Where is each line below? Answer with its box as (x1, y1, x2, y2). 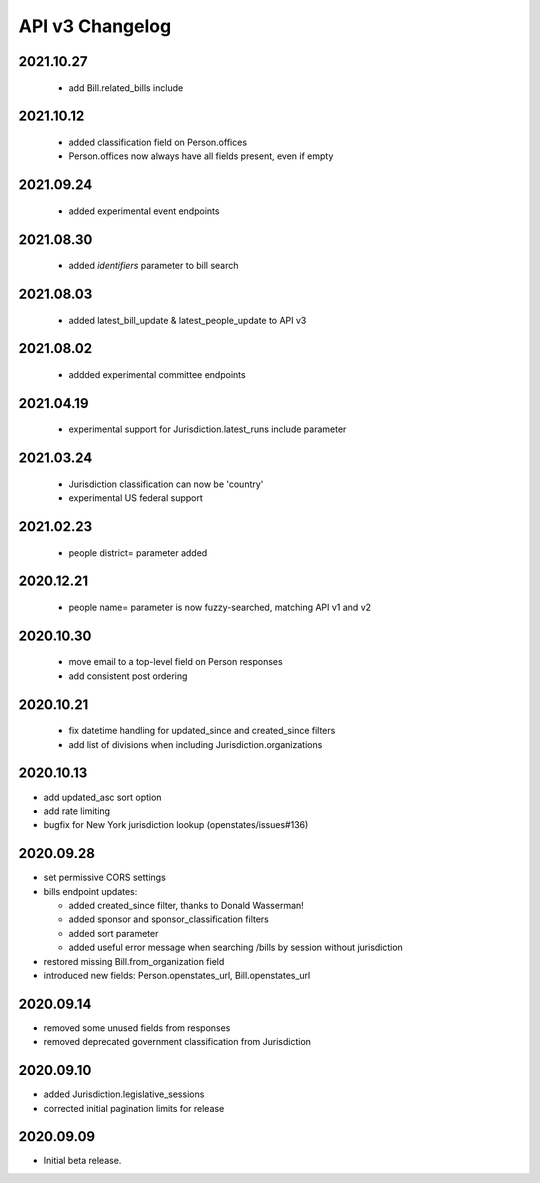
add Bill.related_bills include (68, 81, 184, 94)
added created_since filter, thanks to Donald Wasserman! (68, 899, 304, 911)
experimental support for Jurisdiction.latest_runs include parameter (68, 423, 347, 435)
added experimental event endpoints (68, 205, 220, 217)
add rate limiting (43, 805, 110, 817)
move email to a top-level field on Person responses (68, 656, 284, 668)
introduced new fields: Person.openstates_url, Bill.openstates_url (43, 969, 311, 981)
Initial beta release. (43, 1155, 122, 1167)
